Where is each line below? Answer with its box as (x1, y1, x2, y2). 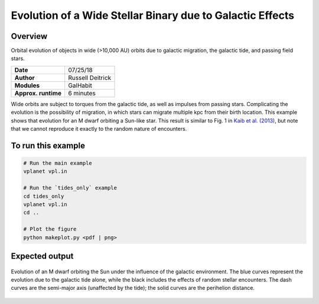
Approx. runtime (14, 89, 62, 97)
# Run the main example (23, 160, 93, 167)
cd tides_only (23, 193, 64, 200)
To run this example (11, 140, 86, 150)
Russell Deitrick (68, 74, 112, 82)
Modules (14, 81, 40, 90)
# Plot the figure (23, 226, 77, 233)
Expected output (11, 251, 74, 261)
